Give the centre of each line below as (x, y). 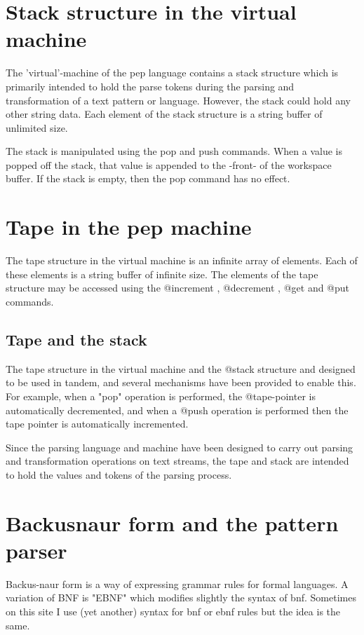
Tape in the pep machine (129, 227)
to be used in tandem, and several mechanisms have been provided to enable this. (181, 382)
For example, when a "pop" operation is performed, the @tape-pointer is (161, 396)
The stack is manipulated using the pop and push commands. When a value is (174, 151)
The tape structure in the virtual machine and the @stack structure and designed (181, 368)
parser (36, 550)
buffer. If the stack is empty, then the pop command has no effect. (148, 178)
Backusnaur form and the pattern (172, 523)
